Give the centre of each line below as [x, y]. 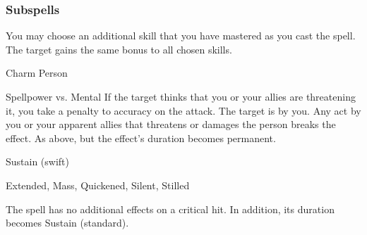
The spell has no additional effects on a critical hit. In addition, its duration [170, 209]
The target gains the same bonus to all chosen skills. [119, 49]
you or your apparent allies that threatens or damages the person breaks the [171, 124]
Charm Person [37, 73]
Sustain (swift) [38, 161]
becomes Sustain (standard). [67, 223]
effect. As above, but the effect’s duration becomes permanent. [141, 138]
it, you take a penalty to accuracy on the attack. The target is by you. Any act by [183, 110]
